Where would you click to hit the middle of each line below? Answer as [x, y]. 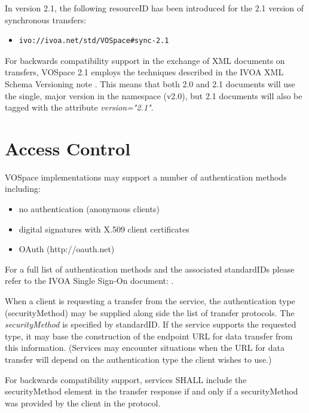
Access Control [68, 148]
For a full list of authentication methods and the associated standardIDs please [150, 269]
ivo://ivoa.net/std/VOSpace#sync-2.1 [94, 41]
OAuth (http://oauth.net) [67, 249]
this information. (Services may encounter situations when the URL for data [145, 348]
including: [23, 189]
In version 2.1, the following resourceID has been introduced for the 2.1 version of [154, 8]
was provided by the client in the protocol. [83, 403]
